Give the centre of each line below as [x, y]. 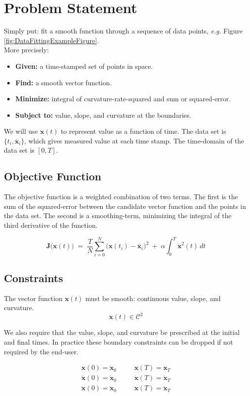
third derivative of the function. [51, 225]
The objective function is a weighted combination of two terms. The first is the [121, 197]
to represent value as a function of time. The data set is [143, 131]
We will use [21, 131]
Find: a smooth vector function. [63, 82]
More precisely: [26, 50]
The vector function [33, 298]
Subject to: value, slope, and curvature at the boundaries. [103, 115]
